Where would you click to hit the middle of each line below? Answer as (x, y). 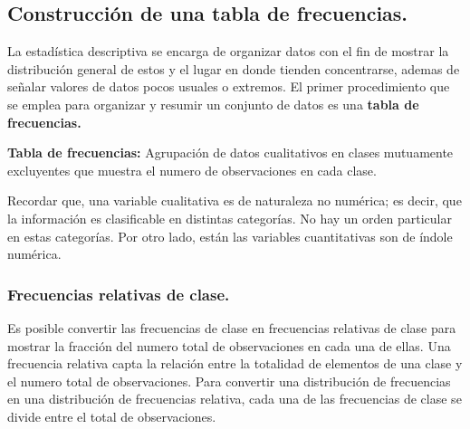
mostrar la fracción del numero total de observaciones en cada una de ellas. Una (229, 345)
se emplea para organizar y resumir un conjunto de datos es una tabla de (213, 104)
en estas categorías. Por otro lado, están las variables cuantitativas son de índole (230, 236)
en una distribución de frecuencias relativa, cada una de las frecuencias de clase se (235, 399)
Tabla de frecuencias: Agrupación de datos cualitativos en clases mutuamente (230, 153)
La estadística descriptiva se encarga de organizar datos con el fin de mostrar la (228, 51)
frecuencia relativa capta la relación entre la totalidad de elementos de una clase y (235, 363)
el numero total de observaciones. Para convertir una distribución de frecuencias (229, 381)
